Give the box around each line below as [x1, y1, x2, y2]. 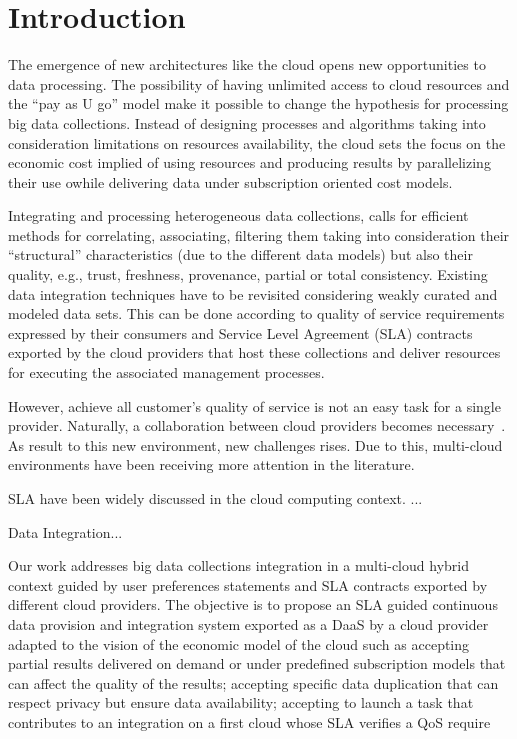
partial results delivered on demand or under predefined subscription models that [8, 653, 506, 674]
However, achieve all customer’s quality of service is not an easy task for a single [8, 395, 501, 416]
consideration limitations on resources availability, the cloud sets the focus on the [8, 132, 506, 153]
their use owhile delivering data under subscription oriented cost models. [8, 171, 453, 192]
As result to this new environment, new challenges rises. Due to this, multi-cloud [8, 434, 503, 455]
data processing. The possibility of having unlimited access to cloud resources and [8, 73, 510, 94]
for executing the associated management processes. [8, 362, 325, 383]
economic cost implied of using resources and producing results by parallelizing [8, 152, 491, 173]
